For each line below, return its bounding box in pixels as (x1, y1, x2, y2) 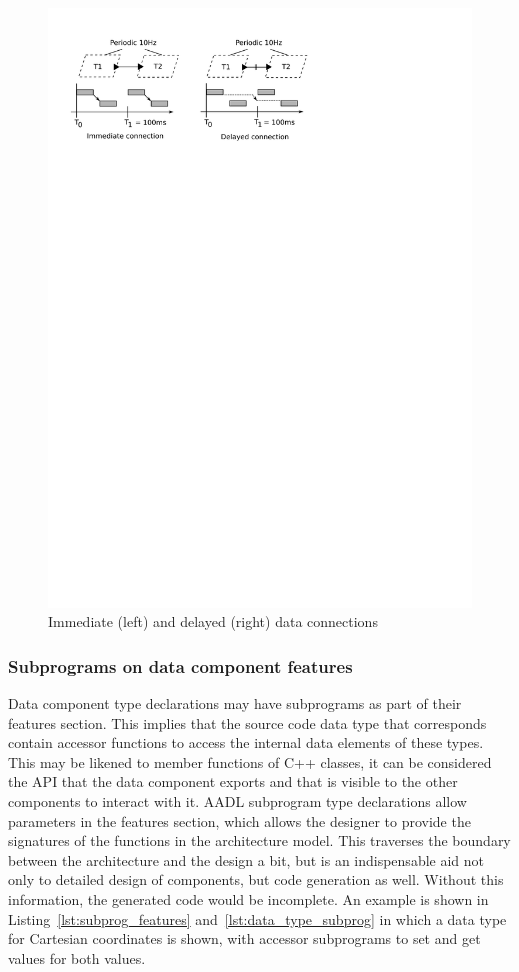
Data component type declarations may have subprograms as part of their (8, 693, 462, 714)
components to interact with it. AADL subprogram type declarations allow (8, 791, 467, 812)
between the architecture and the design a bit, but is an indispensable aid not (8, 849, 485, 870)
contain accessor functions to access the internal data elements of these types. (8, 732, 484, 753)
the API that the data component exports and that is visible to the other (8, 771, 458, 792)
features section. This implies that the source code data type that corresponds (8, 712, 487, 733)
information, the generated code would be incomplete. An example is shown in (8, 889, 489, 910)
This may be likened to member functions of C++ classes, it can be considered (8, 751, 492, 772)
